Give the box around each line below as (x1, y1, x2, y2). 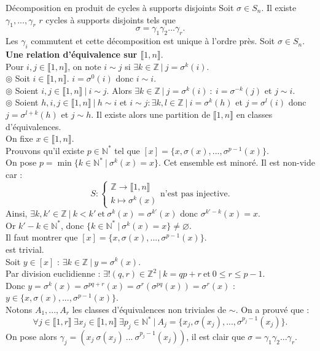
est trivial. (6, 242, 44, 255)
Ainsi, (6, 207, 28, 220)
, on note (68, 60, 101, 72)
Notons (6, 303, 33, 315)
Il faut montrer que (6, 231, 78, 244)
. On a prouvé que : (235, 303, 310, 315)
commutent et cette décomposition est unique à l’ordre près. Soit (31, 34, 275, 47)
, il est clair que (186, 330, 245, 342)
